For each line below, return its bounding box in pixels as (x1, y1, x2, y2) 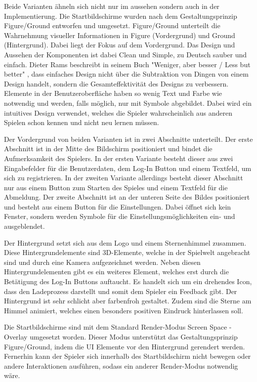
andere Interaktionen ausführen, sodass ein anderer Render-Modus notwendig (4, 360, 238, 371)
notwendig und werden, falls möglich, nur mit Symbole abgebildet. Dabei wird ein (4, 97, 252, 108)
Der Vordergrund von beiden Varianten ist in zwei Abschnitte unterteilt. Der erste (4, 133, 253, 144)
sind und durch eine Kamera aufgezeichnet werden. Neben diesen (4, 256, 201, 267)
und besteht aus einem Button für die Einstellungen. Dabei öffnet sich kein (4, 201, 231, 212)
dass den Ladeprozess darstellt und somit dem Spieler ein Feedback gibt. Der (4, 286, 237, 296)
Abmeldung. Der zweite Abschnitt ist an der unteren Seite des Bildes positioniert (4, 192, 250, 202)
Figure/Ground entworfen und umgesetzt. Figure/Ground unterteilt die (4, 20, 220, 31)
